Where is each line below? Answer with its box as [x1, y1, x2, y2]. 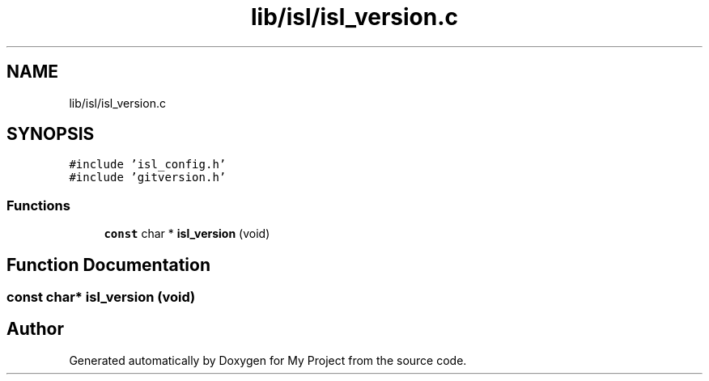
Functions [6, 197, 70, 214]
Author [6, 319, 64, 340]
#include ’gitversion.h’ [69, 171, 227, 184]
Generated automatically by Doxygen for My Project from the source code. [69, 353, 467, 367]
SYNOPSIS [6, 124, 95, 145]
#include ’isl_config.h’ [69, 158, 227, 171]
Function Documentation [6, 254, 210, 275]
